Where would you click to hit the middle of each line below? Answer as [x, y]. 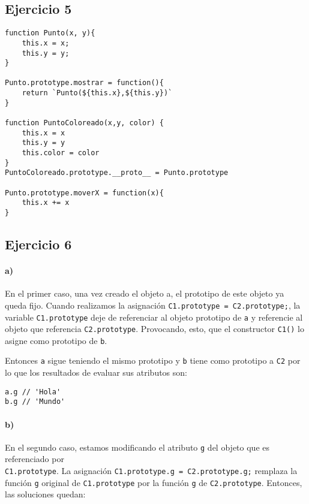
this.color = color [61, 153]
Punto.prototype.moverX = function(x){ [84, 193]
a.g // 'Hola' [33, 392]
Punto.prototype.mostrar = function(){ [84, 83]
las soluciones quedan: [45, 494]
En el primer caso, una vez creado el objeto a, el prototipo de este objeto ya [145, 293]
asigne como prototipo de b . [56, 340]
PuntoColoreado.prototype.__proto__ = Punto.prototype [117, 173]
